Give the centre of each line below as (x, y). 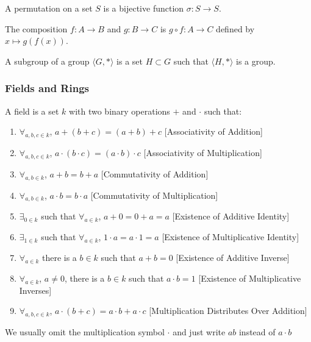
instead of (257, 331)
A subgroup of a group (47, 61)
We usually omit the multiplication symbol (85, 331)
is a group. (256, 61)
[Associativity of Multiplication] (203, 152)
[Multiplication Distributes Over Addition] (228, 311)
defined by (235, 28)
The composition (36, 28)
